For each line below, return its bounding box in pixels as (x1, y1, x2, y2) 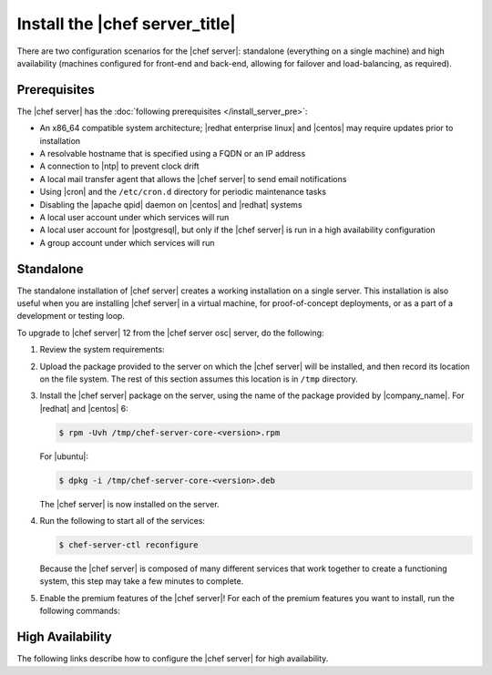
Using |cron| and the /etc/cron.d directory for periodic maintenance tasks (39, 187, 327, 198)
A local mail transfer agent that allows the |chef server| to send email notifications (39, 173, 347, 184)
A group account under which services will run (39, 237, 215, 248)
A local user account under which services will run (39, 211, 230, 222)
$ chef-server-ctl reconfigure (58, 540, 200, 550)
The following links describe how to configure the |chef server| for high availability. (16, 653, 329, 664)
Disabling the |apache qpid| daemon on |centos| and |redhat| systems (39, 199, 302, 210)
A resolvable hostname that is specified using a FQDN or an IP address (39, 148, 306, 159)
